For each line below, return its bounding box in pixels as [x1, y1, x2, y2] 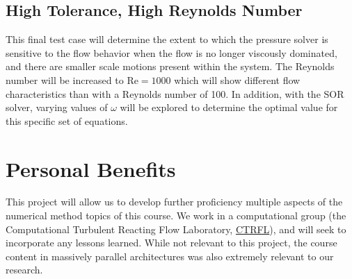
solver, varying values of [6, 100, 108, 115]
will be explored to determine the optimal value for [120, 100, 338, 115]
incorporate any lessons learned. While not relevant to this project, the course [6, 235, 337, 250]
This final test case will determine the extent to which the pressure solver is [6, 32, 328, 46]
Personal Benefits [6, 154, 176, 183]
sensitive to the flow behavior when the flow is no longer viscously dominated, [6, 45, 337, 60]
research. [6, 262, 43, 277]
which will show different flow [174, 72, 301, 87]
